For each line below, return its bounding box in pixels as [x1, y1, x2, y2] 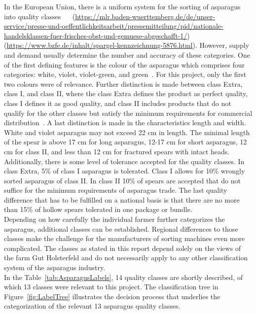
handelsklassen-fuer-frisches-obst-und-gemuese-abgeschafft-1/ [4, 30, 187, 40]
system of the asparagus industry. [4, 262, 106, 273]
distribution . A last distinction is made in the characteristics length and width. [4, 117, 246, 128]
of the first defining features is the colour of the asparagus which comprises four [4, 59, 245, 70]
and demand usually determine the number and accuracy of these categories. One [4, 49, 250, 60]
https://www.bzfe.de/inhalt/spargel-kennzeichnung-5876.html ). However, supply [6, 40, 249, 50]
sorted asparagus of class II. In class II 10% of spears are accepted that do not [4, 175, 241, 185]
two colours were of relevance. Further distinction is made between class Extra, [4, 78, 243, 89]
